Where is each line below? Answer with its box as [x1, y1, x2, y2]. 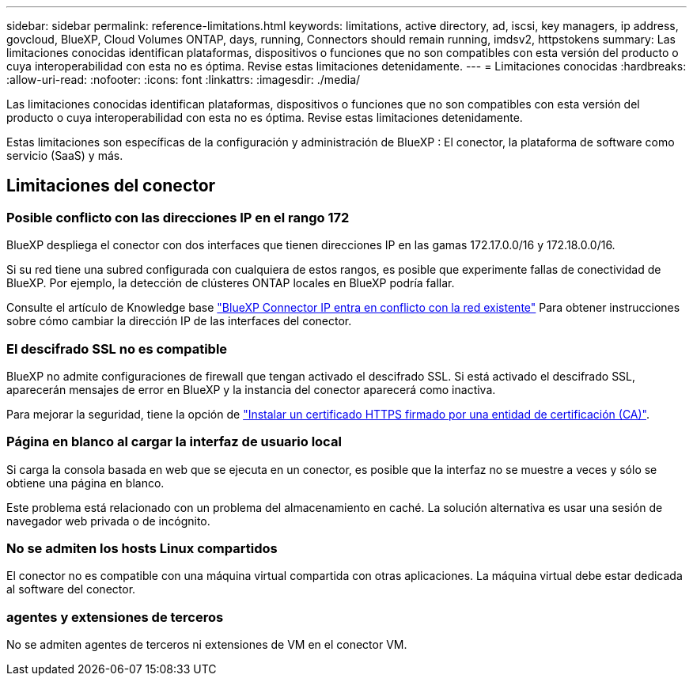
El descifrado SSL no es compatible [6, 340, 228, 357]
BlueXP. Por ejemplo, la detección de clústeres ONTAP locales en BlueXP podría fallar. [6, 276, 455, 290]
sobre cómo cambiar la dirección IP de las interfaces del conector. [6, 314, 352, 328]
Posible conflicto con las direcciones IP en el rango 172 [6, 209, 350, 225]
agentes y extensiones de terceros [6, 608, 224, 625]
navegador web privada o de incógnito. [6, 513, 210, 528]
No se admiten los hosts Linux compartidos [6, 540, 278, 557]
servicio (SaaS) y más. [6, 149, 123, 162]
